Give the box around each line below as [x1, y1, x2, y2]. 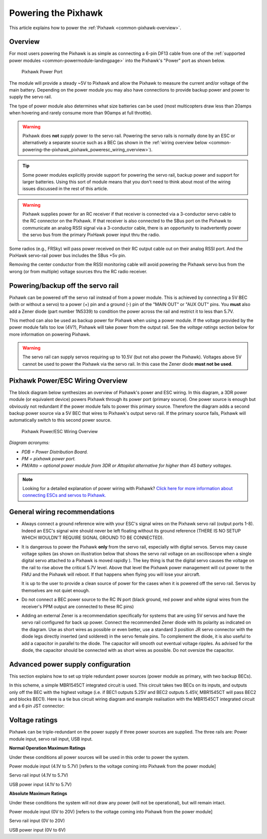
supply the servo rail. [9, 94, 52, 100]
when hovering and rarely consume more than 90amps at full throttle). [9, 110, 152, 116]
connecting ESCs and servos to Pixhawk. [22, 493, 106, 498]
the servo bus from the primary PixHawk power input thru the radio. [22, 232, 161, 238]
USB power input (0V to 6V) [9, 827, 66, 833]
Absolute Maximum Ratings [9, 790, 68, 796]
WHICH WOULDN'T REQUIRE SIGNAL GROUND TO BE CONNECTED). [21, 535, 164, 541]
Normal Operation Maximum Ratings [9, 745, 86, 751]
